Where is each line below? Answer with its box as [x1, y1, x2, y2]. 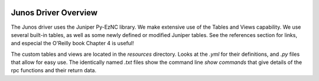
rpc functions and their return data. [11, 67, 97, 74]
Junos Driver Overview [11, 8, 97, 18]
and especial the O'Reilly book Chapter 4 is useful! [11, 40, 134, 47]
